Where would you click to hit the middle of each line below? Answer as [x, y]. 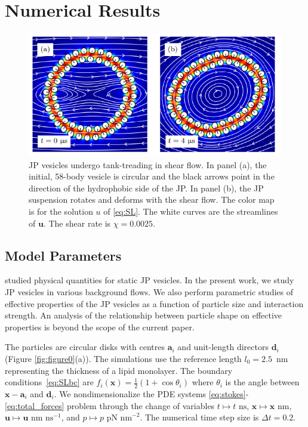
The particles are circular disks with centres [85, 347]
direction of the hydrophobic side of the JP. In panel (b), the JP [146, 188]
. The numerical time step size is [199, 417]
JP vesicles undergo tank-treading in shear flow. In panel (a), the [148, 164]
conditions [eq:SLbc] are [49, 382]
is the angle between [262, 382]
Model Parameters [63, 255]
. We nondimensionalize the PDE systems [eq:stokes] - [151, 393]
